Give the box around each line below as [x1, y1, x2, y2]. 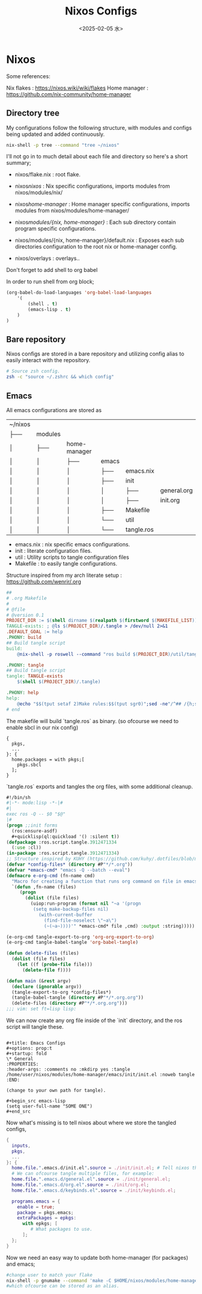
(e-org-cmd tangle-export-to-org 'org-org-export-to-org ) [6, 934, 155, 940]
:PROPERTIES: [6, 1061, 39, 1067]
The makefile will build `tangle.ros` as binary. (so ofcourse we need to [6, 717, 179, 724]
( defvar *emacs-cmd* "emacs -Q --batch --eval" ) [6, 867, 130, 873]
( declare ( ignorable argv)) [11, 984, 82, 990]
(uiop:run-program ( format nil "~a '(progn [30, 901, 141, 907]
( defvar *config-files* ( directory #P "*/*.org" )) [6, 861, 133, 867]
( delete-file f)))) [22, 967, 71, 973]
